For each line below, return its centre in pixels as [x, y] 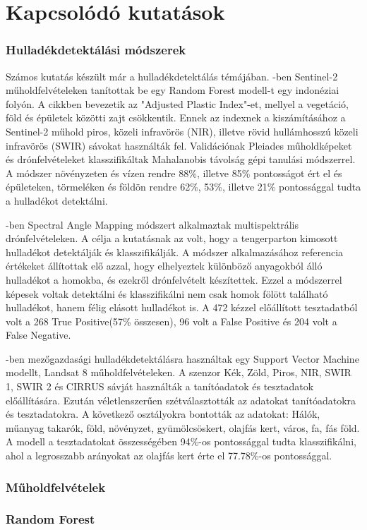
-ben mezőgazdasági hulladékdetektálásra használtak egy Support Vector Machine [182, 358]
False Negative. [38, 335]
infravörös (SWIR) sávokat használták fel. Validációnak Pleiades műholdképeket [179, 145]
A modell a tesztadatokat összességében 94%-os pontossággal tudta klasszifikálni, [181, 441]
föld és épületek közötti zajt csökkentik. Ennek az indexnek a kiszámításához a [176, 118]
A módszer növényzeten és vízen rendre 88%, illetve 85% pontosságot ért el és [174, 173]
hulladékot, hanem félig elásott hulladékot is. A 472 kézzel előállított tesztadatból [182, 307]
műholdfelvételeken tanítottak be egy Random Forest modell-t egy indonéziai [173, 90]
